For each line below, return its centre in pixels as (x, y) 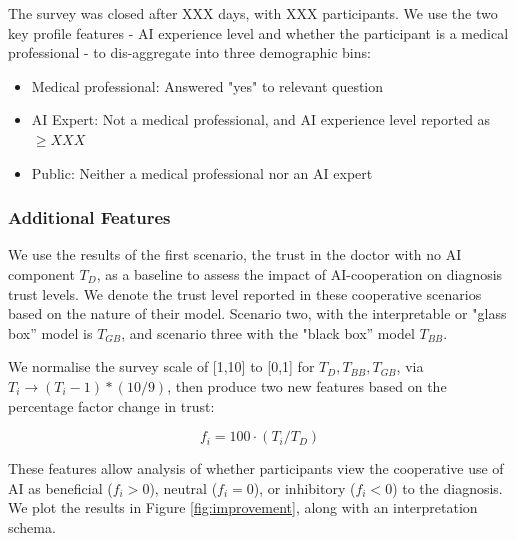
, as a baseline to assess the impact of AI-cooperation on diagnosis (299, 273)
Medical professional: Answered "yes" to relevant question (207, 85)
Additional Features (89, 217)
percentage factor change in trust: (111, 405)
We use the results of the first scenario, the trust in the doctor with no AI (235, 254)
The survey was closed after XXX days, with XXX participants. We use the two (253, 13)
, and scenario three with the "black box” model (268, 332)
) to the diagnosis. (447, 487)
